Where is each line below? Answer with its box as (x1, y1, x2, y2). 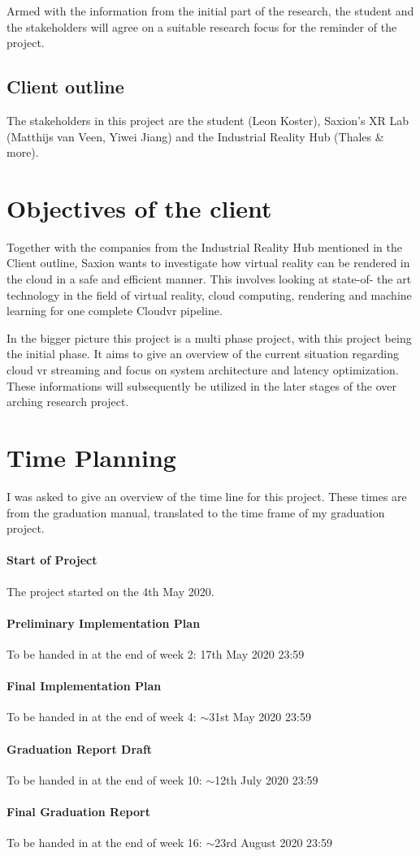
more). (6, 144, 39, 161)
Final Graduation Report (6, 802, 150, 819)
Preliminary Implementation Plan (6, 614, 201, 631)
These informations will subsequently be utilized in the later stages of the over (6, 377, 397, 394)
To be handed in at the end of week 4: (6, 708, 197, 725)
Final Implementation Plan (6, 677, 162, 694)
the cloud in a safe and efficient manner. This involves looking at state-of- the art (6, 270, 412, 287)
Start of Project (6, 551, 97, 569)
